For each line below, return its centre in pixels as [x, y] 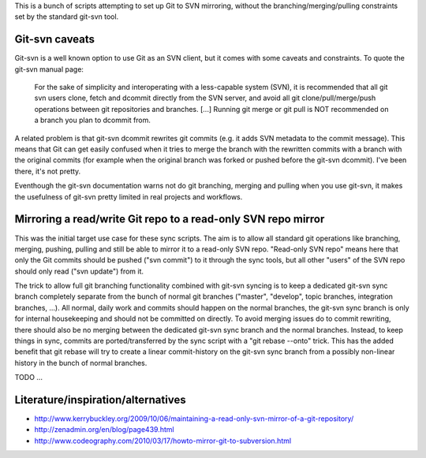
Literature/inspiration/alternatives [100, 400]
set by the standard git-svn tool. [67, 17]
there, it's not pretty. [48, 171]
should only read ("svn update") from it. [79, 271]
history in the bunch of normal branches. [81, 363]
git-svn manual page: [49, 69]
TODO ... [29, 378]
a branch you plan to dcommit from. [93, 120]
